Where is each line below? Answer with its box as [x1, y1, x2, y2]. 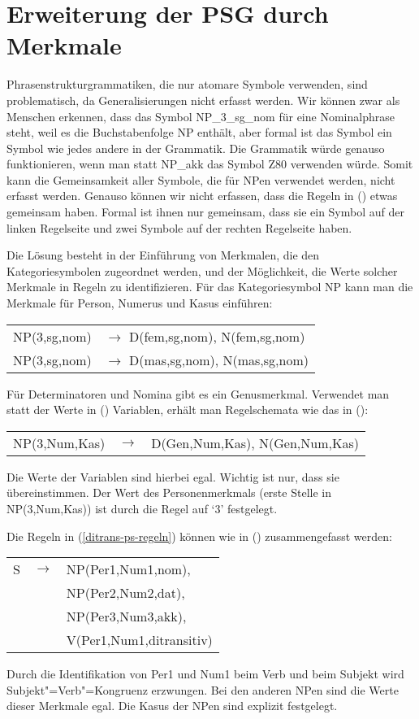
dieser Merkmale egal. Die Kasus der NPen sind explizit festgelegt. [6, 697, 338, 714]
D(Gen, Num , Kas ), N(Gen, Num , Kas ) [151, 433, 359, 452]
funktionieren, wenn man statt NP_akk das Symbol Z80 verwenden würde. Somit [6, 155, 413, 172]
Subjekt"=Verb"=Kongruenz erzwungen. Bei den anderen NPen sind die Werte [6, 681, 399, 698]
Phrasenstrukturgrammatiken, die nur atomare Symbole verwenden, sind [6, 76, 368, 93]
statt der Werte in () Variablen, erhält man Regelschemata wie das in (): [6, 401, 369, 418]
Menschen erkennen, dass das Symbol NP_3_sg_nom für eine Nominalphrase [6, 107, 395, 124]
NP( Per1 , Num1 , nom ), [66, 560, 191, 579]
